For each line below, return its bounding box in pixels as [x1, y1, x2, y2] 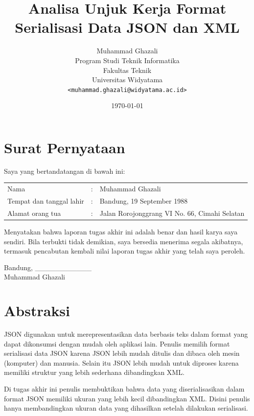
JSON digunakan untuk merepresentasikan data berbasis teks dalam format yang [4, 329, 248, 339]
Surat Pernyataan [4, 137, 125, 157]
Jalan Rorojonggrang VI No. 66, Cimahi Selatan [99, 208, 245, 218]
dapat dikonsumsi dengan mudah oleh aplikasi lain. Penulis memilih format [4, 338, 230, 348]
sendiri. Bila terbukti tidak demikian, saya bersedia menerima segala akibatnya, [4, 236, 243, 246]
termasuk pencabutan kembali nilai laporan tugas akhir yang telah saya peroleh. [4, 246, 245, 256]
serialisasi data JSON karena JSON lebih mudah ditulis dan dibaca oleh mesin [4, 348, 240, 358]
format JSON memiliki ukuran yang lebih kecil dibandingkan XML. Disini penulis [4, 393, 250, 403]
